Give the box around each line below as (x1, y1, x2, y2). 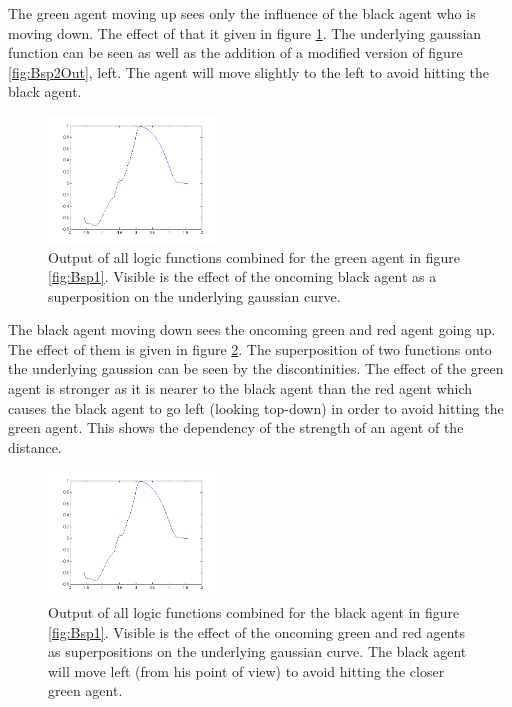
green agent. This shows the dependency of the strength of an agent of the (8, 417, 464, 438)
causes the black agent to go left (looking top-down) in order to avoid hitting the (8, 397, 504, 418)
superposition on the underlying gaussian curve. (48, 285, 341, 306)
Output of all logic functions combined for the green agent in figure (48, 246, 461, 267)
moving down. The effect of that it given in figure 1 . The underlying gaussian (8, 22, 482, 43)
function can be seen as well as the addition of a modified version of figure (8, 42, 463, 63)
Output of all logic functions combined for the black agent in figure (48, 602, 460, 622)
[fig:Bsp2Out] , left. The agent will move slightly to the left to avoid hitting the (8, 61, 490, 82)
